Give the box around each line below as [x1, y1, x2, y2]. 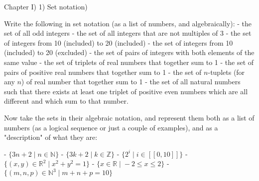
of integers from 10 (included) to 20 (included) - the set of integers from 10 [4, 37, 233, 48]
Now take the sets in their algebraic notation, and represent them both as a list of [4, 112, 255, 122]
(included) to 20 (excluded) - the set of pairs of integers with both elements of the [4, 47, 255, 58]
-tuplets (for [208, 66, 245, 77]
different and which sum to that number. [4, 96, 129, 106]
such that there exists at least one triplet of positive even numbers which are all [4, 86, 248, 96]
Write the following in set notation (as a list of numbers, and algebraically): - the [4, 18, 252, 28]
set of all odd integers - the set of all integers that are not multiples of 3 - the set [4, 28, 252, 38]
